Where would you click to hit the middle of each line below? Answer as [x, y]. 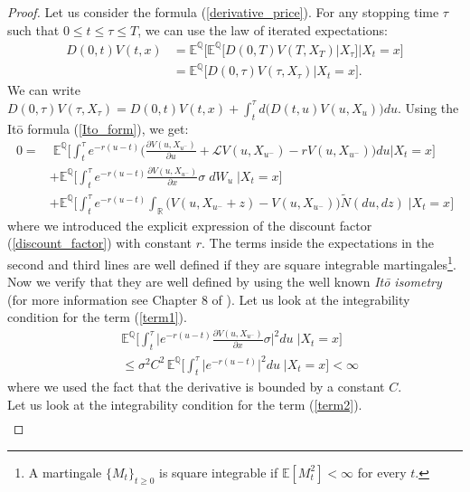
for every [382, 472]
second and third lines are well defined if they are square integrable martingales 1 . [232, 262]
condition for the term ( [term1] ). [97, 317]
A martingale [65, 472]
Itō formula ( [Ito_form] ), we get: [98, 128]
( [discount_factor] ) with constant [100, 243]
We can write [44, 90]
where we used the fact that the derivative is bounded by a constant [196, 387]
